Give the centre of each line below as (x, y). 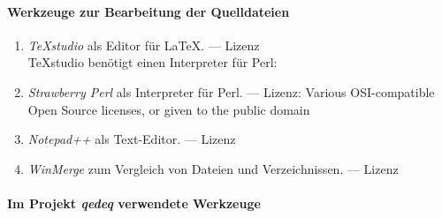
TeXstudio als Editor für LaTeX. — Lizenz (144, 45)
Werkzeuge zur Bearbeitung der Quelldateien (149, 11)
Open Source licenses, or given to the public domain (169, 109)
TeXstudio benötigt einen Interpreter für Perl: (152, 62)
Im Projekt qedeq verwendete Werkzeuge (134, 203)
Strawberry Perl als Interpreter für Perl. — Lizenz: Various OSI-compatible (231, 91)
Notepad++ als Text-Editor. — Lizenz (132, 139)
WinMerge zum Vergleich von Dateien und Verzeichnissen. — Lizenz (213, 168)
